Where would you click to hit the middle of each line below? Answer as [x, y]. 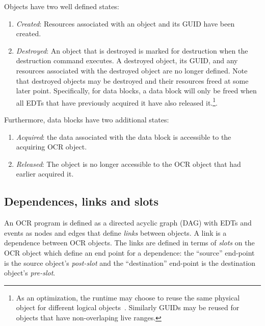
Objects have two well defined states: [62, 6]
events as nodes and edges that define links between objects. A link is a [115, 232]
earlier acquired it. [45, 174]
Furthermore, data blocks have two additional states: [87, 119]
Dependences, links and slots [82, 201]
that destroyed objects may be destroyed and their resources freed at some [132, 80]
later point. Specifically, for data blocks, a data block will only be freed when [136, 91]
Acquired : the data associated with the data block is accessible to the [124, 136]
